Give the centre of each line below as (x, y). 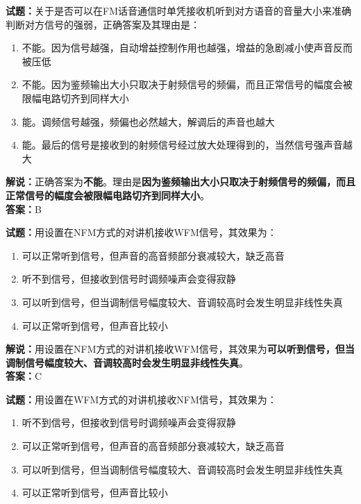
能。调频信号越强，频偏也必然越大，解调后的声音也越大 (148, 121)
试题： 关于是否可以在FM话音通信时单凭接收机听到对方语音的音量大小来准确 (178, 10)
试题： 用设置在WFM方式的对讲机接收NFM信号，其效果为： (141, 399)
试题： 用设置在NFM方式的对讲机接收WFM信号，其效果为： (141, 232)
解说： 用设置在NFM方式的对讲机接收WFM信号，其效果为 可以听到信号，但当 (180, 349)
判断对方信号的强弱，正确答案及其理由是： (103, 24)
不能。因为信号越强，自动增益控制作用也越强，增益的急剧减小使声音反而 (187, 48)
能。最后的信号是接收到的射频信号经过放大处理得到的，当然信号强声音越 (187, 145)
